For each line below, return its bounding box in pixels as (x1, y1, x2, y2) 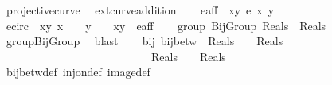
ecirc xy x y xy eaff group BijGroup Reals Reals (6, 17, 326, 33)
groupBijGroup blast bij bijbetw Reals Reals (6, 33, 283, 49)
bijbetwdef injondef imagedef (6, 64, 150, 80)
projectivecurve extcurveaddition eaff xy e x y (6, 2, 275, 17)
